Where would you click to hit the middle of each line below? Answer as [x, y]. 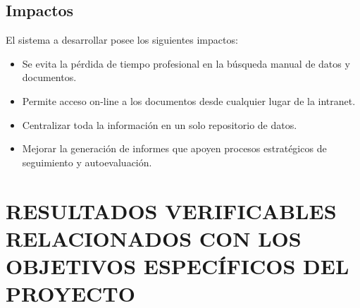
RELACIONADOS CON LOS [154, 238]
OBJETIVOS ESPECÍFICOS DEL [178, 265]
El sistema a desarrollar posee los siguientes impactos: [122, 40]
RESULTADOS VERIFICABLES [171, 210]
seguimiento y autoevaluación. [87, 162]
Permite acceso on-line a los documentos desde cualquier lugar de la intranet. [189, 100]
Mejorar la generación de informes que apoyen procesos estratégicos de [174, 148]
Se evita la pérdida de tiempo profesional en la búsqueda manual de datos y [186, 63]
